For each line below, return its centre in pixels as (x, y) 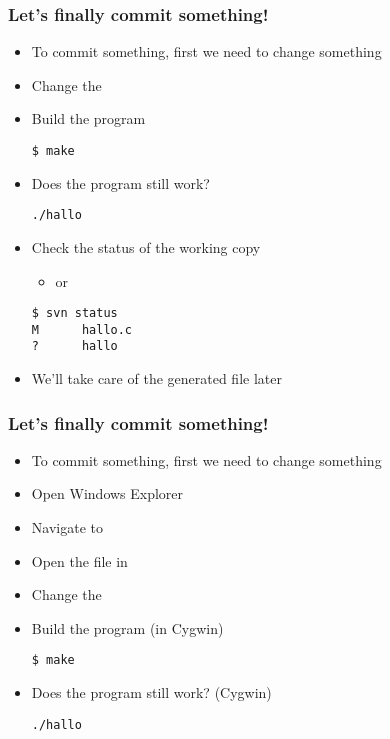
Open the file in (79, 560)
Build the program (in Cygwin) (127, 627)
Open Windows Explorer (107, 493)
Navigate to (67, 527)
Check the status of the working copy (146, 246)
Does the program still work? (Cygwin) (151, 692)
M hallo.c (82, 329)
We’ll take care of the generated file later (156, 378)
